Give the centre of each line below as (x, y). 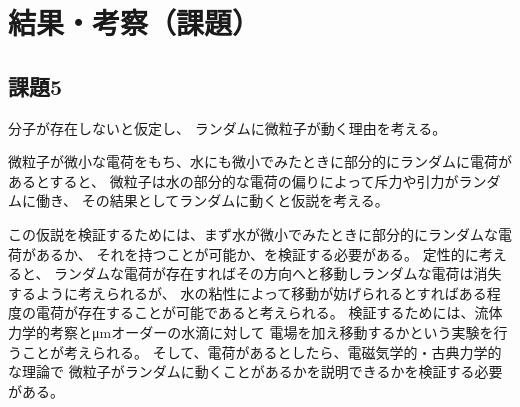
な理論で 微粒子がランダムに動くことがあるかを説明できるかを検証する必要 (255, 371)
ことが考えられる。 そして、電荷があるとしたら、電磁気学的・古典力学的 (261, 351)
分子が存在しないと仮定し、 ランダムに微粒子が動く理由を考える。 (227, 127)
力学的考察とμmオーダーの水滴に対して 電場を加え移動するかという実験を (251, 331)
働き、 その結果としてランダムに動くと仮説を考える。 (212, 200)
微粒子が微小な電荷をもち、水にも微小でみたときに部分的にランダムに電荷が (260, 161)
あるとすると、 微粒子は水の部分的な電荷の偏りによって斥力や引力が (233, 180)
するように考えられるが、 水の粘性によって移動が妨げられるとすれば (233, 292)
